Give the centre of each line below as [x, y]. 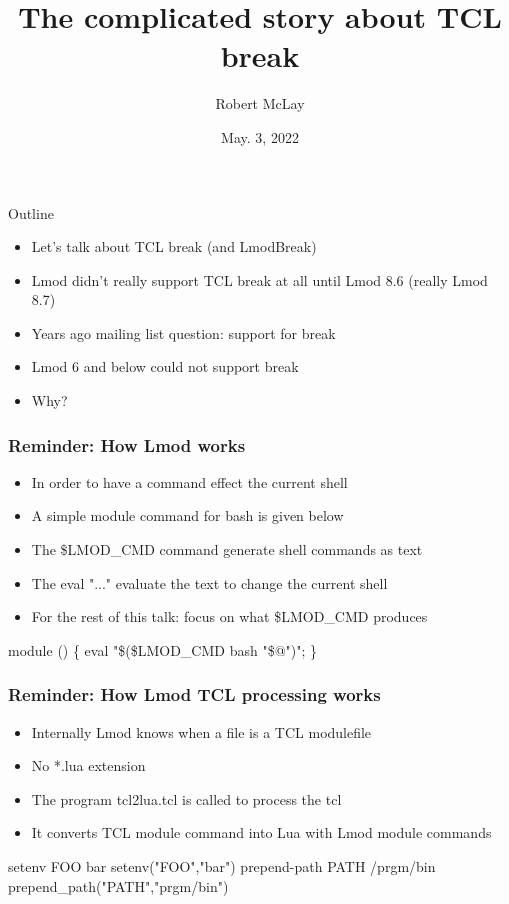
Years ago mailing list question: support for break [183, 332]
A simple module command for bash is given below [187, 515]
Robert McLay [260, 103]
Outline [31, 212]
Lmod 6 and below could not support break [165, 366]
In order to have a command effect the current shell [189, 481]
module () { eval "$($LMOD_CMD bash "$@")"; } [162, 649]
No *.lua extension [88, 765]
